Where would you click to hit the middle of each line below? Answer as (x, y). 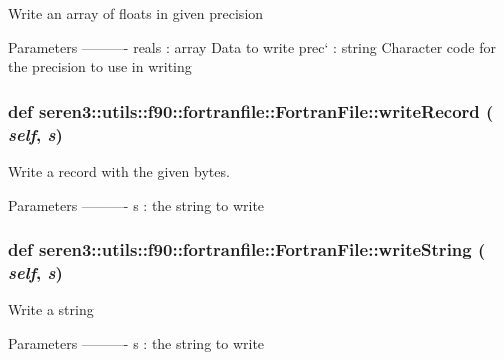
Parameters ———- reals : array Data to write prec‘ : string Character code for (252, 46)
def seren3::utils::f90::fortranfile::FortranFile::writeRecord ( (251, 110)
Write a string (51, 309)
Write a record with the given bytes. (119, 170)
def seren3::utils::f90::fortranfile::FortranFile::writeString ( (247, 249)
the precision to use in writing (100, 66)
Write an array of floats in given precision (136, 13)
